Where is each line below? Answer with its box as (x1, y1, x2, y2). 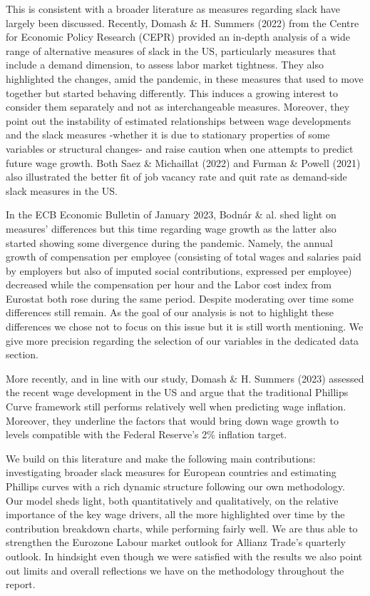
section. (6, 347, 38, 362)
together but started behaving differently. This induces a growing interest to (6, 85, 339, 100)
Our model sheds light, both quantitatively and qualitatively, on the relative (6, 493, 339, 507)
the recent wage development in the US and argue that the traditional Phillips (6, 385, 349, 400)
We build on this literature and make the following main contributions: (6, 450, 316, 465)
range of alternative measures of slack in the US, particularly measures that (6, 43, 336, 58)
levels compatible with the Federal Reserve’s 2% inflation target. (6, 427, 287, 442)
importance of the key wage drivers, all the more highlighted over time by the (6, 507, 345, 522)
